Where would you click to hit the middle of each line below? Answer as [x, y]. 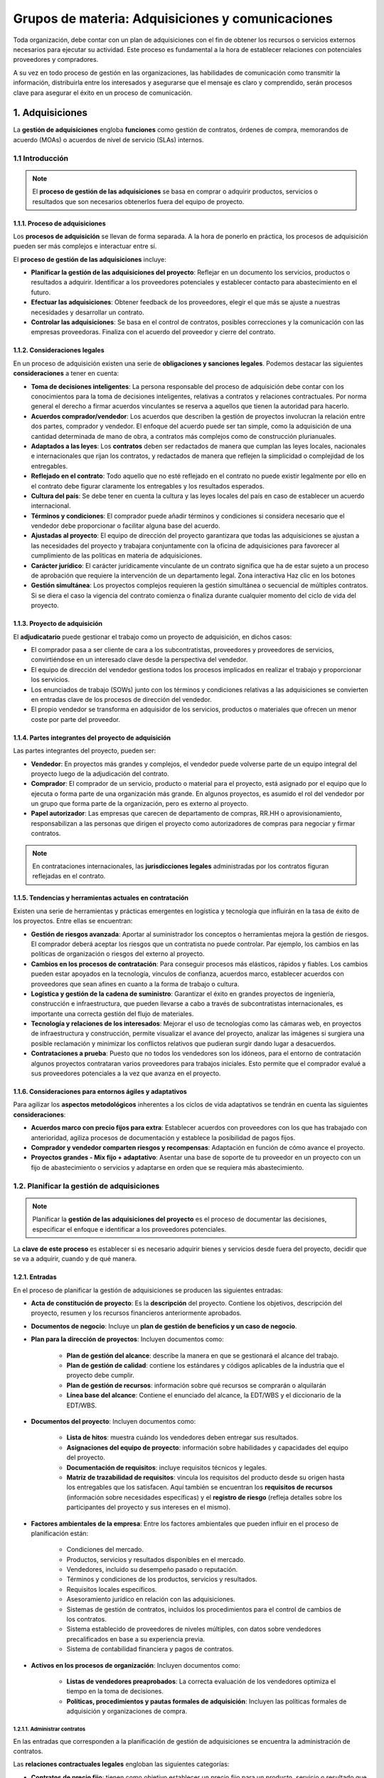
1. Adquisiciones [50, 113]
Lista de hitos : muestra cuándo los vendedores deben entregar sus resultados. [182, 1437]
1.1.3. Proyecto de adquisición [58, 624]
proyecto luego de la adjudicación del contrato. [100, 773]
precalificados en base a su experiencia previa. [136, 1639]
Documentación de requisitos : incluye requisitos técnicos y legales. [167, 1467]
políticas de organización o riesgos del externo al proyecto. [118, 954]
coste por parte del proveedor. [76, 719]
